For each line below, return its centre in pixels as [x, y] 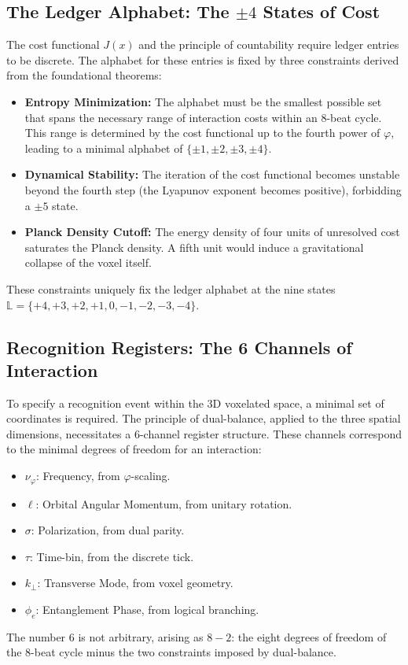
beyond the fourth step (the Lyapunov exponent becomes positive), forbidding [213, 189]
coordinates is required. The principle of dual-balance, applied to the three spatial [204, 418]
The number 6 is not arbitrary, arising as [105, 636]
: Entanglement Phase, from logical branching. [147, 609]
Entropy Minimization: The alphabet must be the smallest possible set [203, 101]
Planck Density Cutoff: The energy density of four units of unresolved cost [212, 232]
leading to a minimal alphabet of [104, 148]
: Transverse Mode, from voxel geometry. [135, 583]
